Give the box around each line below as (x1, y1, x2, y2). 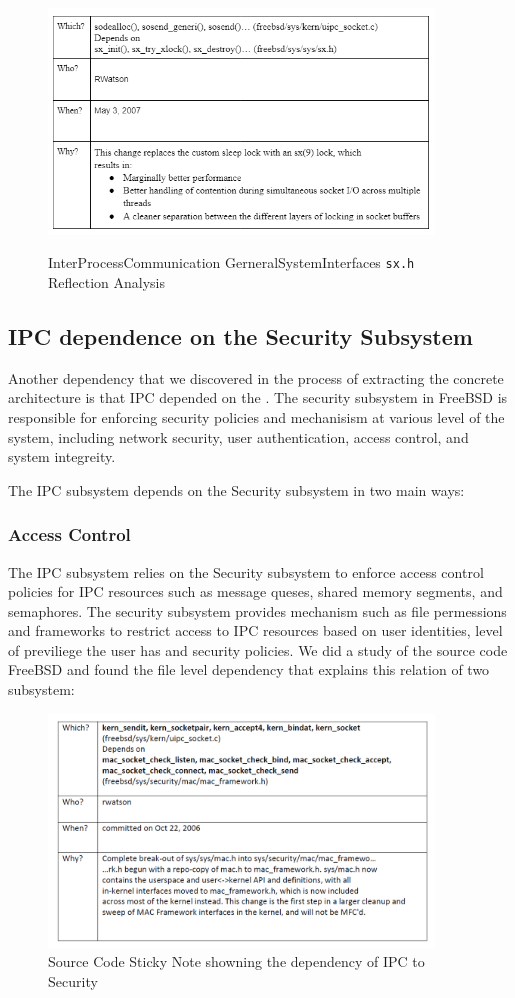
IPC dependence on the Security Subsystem (8, 320, 473, 351)
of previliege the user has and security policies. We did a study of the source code (8, 639, 508, 660)
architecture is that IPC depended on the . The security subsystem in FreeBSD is (8, 387, 508, 408)
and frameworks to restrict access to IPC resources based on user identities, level (8, 620, 503, 641)
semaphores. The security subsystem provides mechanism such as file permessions (8, 600, 507, 621)
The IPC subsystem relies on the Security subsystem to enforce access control (8, 561, 484, 582)
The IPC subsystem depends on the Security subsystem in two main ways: (8, 479, 465, 500)
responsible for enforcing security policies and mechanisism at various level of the (8, 406, 505, 427)
